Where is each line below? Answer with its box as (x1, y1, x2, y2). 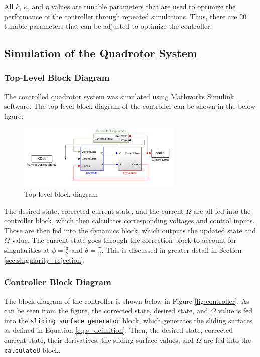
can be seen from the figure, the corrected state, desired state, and (4, 305, 208, 316)
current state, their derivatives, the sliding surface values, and (4, 335, 194, 345)
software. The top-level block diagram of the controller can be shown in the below (4, 101, 256, 111)
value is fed (218, 305, 253, 316)
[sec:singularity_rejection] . (4, 254, 85, 265)
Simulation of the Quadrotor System (4, 45, 197, 61)
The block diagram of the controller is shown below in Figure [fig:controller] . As (4, 295, 249, 306)
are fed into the (203, 335, 251, 345)
